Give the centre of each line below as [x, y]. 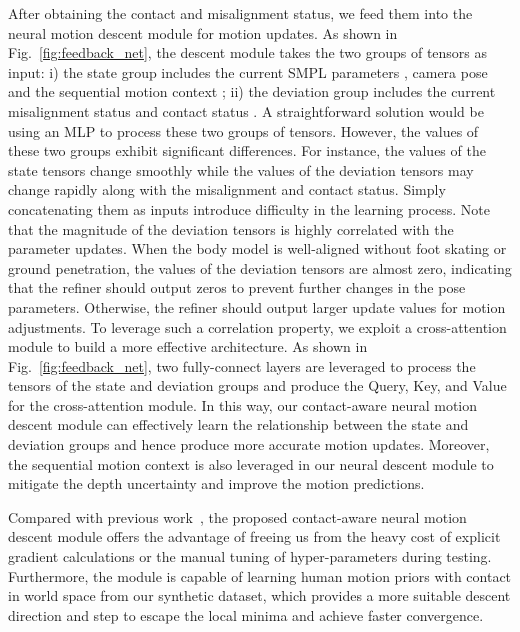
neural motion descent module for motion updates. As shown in [203, 32]
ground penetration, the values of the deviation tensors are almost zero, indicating [260, 267]
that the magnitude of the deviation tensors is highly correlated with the [231, 228]
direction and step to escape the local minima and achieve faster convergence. [246, 614]
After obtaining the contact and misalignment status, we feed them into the [240, 13]
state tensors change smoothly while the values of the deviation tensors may [241, 169]
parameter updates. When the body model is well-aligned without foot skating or [257, 248]
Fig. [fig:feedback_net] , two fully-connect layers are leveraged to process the [242, 365]
